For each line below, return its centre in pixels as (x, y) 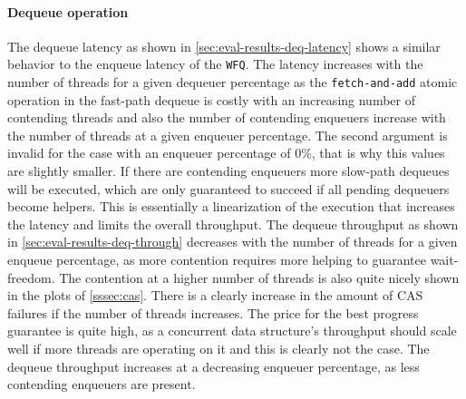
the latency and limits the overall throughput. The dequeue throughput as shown (233, 224)
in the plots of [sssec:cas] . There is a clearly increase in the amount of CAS (215, 295)
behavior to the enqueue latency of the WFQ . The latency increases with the (215, 64)
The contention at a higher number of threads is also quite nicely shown (259, 277)
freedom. (31, 277)
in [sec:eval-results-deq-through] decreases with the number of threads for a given (233, 242)
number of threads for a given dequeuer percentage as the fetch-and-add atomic (233, 82)
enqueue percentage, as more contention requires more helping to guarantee (217, 260)
